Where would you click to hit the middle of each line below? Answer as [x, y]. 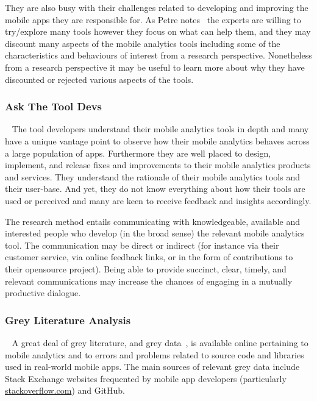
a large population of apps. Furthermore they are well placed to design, [138, 153]
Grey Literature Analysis [68, 320]
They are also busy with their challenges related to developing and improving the [157, 7]
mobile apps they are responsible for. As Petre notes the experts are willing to [153, 19]
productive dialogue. [43, 293]
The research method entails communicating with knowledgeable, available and [152, 221]
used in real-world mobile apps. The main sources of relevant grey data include [152, 367]
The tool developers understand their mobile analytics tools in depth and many [160, 129]
